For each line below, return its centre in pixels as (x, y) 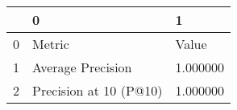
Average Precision (82, 67)
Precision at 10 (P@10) (98, 90)
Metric (51, 44)
